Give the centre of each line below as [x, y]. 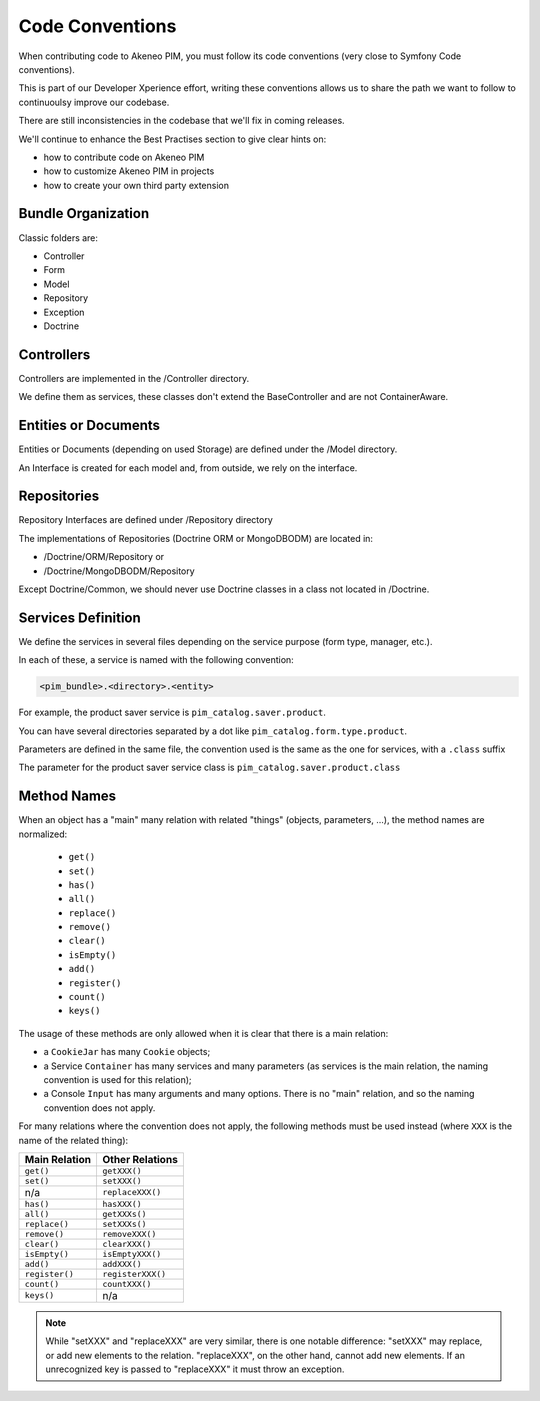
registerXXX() [134, 1273]
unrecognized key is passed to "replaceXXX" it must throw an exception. [195, 1369]
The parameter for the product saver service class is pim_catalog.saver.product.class [209, 767]
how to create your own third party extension [136, 185]
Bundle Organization [84, 213]
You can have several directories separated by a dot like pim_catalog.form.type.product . [213, 731]
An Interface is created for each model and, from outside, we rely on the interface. [188, 467]
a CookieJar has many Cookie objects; [127, 1052]
